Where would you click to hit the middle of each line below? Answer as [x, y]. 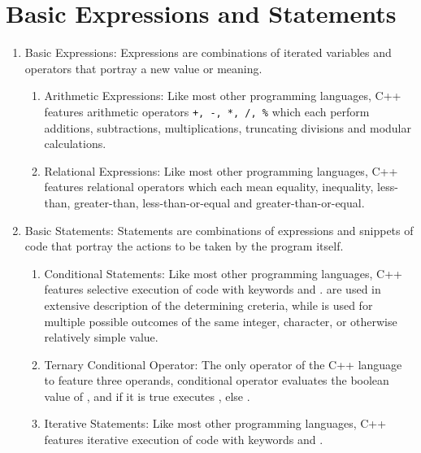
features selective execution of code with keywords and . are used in [213, 289]
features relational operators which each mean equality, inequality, [209, 187]
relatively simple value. [101, 337]
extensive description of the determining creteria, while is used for [208, 305]
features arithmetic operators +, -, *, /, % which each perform [207, 111]
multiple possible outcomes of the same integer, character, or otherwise [221, 321]
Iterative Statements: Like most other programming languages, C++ [215, 423]
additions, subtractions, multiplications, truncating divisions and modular [228, 127]
